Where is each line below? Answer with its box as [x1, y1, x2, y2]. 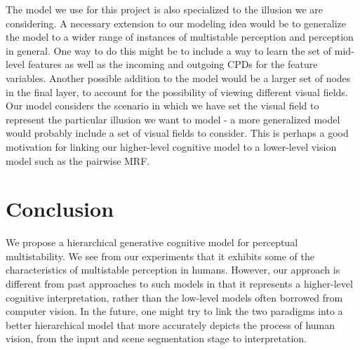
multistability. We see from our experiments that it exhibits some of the [6, 248, 314, 263]
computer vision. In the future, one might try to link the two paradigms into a [6, 304, 343, 318]
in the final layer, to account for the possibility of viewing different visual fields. [6, 84, 348, 99]
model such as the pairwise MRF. [6, 153, 150, 168]
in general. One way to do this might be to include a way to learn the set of [6, 43, 332, 58]
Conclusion [6, 194, 114, 223]
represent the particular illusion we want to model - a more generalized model [6, 112, 340, 126]
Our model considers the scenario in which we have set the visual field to [6, 98, 319, 113]
